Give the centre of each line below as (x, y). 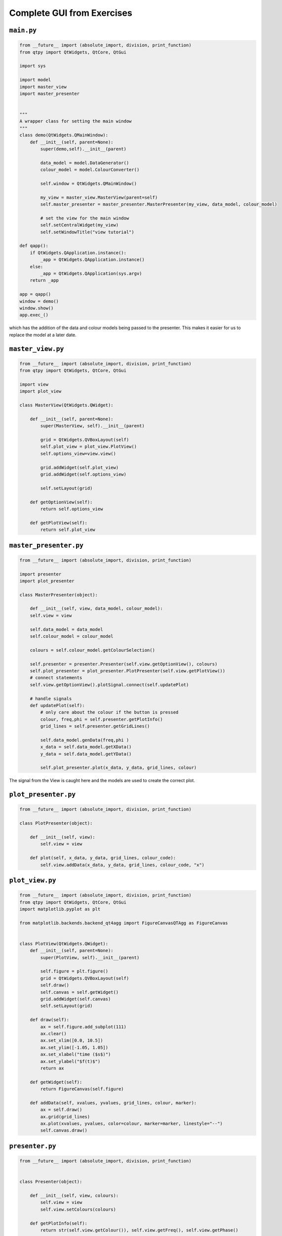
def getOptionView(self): (61, 502)
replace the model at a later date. (43, 335)
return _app (44, 280)
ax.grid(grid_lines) (65, 1117)
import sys (33, 66)
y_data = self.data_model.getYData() (86, 754)
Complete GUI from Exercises (71, 13)
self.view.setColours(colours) (78, 1209)
